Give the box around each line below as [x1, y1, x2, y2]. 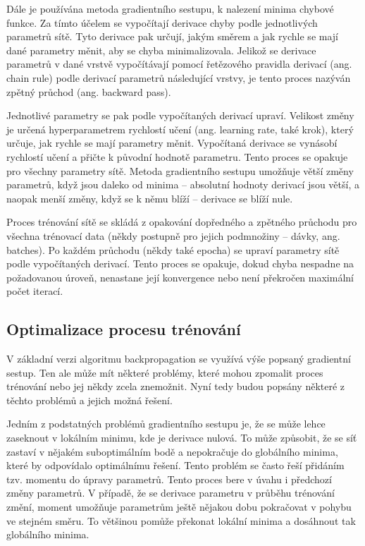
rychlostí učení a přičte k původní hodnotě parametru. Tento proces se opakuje [6, 149, 348, 164]
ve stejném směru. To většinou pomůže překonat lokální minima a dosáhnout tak [6, 513, 356, 528]
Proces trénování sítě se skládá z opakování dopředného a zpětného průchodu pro [6, 214, 357, 229]
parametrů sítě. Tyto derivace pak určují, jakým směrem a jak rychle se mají [6, 29, 338, 44]
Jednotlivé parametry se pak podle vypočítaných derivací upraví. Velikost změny [6, 108, 354, 123]
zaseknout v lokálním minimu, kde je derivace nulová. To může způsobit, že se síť [6, 430, 357, 445]
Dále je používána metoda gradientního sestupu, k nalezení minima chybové [6, 1, 334, 16]
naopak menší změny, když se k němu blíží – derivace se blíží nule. [6, 190, 293, 205]
